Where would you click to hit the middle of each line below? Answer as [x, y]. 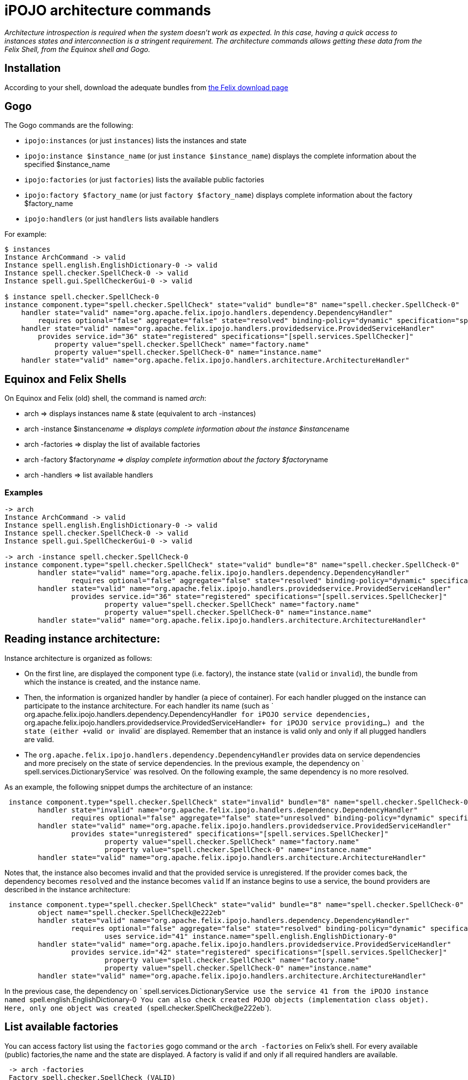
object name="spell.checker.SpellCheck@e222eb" [132, 912]
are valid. [39, 739]
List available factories [61, 1027]
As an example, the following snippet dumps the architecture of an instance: [129, 787]
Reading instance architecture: [82, 639]
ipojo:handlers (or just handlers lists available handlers [122, 219]
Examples [24, 492]
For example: [26, 234]
